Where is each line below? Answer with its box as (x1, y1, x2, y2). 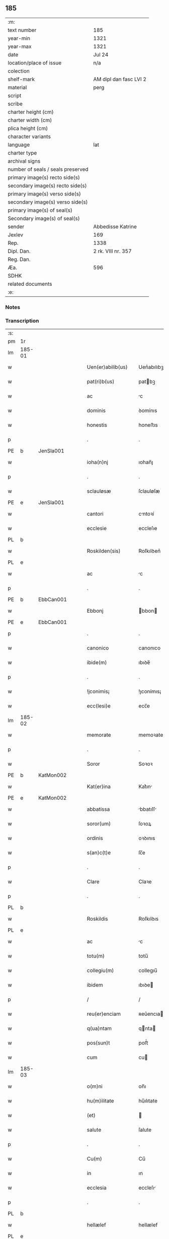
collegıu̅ (138, 967, 157, 974)
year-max (8, 43, 32, 50)
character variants (8, 133, 51, 140)
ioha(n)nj (87, 459, 108, 466)
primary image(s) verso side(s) (8, 190, 81, 197)
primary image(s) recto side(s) (8, 174, 80, 181)
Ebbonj (87, 607, 104, 614)
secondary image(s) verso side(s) (8, 199, 88, 206)
